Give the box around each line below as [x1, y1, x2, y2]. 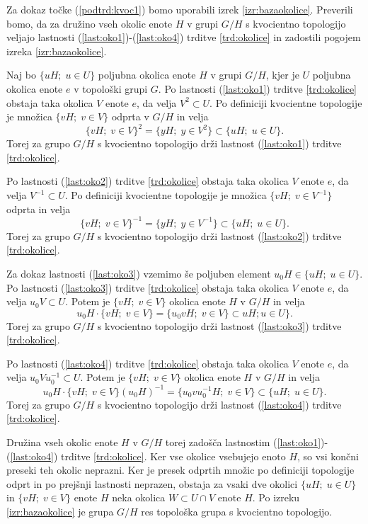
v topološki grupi [74, 81, 148, 96]
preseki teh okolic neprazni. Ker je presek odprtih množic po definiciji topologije [6, 462, 355, 477]
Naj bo [6, 67, 37, 82]
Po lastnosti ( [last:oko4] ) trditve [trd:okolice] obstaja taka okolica [6, 355, 289, 370]
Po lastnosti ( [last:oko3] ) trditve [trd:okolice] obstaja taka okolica [6, 280, 289, 295]
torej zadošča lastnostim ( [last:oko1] [165, 434, 321, 449]
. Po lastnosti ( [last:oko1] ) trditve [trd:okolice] [158, 81, 357, 96]
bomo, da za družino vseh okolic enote [6, 16, 173, 30]
